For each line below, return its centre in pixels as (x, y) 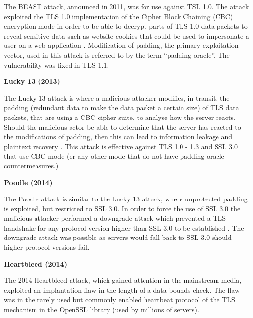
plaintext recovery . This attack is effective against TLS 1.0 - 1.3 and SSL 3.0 (121, 146)
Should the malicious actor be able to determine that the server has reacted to (123, 127)
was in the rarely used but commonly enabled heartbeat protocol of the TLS (120, 299)
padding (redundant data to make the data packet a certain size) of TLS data (122, 107)
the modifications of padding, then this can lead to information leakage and (118, 137)
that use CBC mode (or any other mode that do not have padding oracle (114, 156)
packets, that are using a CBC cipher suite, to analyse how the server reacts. (120, 117)
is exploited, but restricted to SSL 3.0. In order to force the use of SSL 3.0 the (122, 208)
